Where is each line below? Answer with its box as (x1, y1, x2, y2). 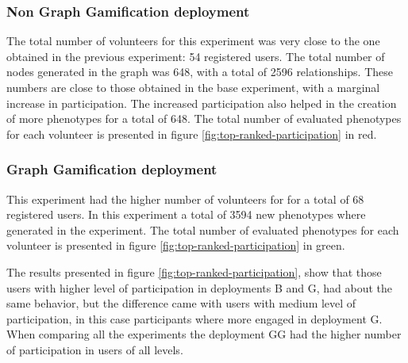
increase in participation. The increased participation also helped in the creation (6, 94, 397, 111)
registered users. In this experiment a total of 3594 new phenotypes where (6, 206, 366, 223)
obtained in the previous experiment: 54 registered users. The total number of (6, 48, 385, 64)
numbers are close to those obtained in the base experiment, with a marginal (6, 79, 380, 95)
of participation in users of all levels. (6, 341, 183, 357)
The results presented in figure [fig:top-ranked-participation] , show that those (6, 263, 382, 280)
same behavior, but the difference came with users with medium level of (6, 295, 356, 311)
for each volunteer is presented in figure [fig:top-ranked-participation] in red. (6, 125, 377, 142)
